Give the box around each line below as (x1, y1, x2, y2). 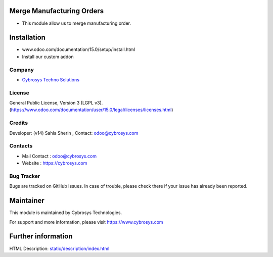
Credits (9, 119, 28, 126)
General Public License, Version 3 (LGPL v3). (9, 100, 103, 106)
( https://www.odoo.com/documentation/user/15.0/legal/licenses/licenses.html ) (9, 107, 173, 113)
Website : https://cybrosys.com (22, 160, 87, 166)
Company (9, 66, 34, 73)
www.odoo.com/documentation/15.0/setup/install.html (22, 46, 135, 53)
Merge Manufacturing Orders (9, 7, 104, 15)
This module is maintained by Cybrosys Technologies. (9, 210, 122, 216)
